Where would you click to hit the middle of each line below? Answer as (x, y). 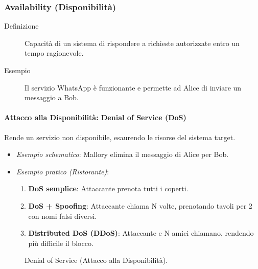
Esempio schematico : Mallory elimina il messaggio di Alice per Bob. (122, 154)
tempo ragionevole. (54, 53)
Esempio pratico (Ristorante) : (63, 171)
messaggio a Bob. (52, 97)
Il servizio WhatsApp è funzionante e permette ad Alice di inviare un (133, 87)
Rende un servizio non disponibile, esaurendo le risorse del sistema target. (120, 137)
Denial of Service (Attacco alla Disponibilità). (96, 260)
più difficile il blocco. (61, 243)
